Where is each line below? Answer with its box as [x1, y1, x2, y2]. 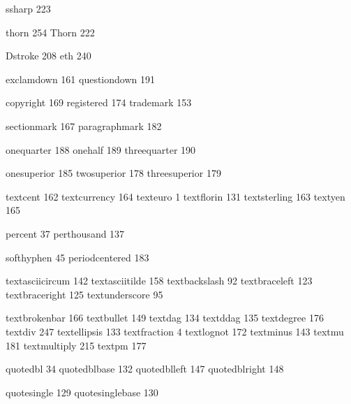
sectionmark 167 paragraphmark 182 [6, 118, 162, 133]
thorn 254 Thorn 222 [6, 24, 95, 39]
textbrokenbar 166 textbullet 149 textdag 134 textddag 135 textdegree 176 [6, 310, 324, 325]
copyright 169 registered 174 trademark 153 [6, 95, 192, 110]
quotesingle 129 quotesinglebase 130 [6, 384, 158, 399]
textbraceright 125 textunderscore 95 [6, 287, 163, 301]
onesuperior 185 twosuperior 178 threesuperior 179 [6, 166, 221, 180]
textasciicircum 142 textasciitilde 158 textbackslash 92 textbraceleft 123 [6, 273, 313, 288]
